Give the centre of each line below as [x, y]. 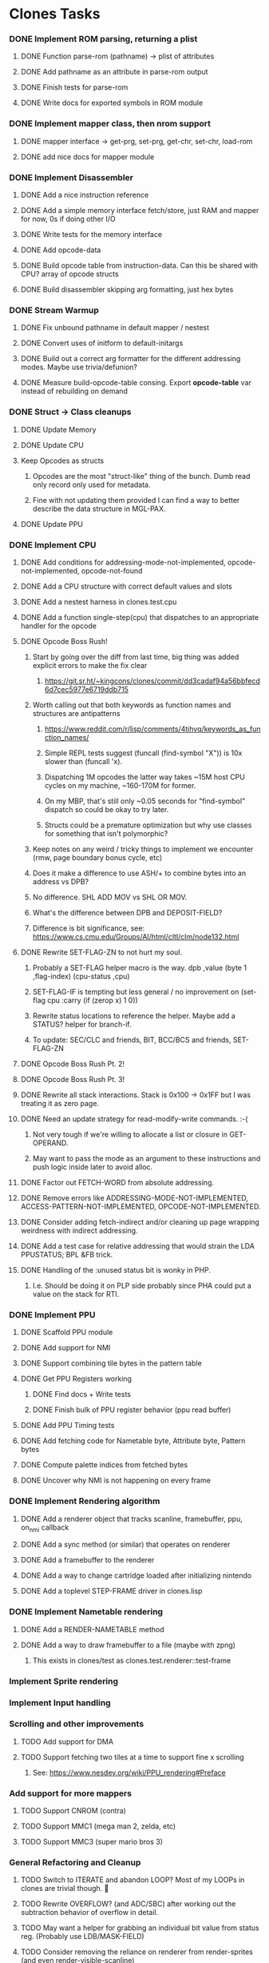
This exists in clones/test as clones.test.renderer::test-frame [132, 1660]
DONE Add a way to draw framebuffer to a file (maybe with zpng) [128, 1645]
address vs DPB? [61, 881]
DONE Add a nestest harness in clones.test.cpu [99, 601]
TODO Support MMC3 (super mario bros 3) [91, 1842]
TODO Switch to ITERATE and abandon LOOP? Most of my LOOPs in [133, 1880]
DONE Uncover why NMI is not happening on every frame [115, 1480]
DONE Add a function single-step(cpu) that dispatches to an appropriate [139, 617]
